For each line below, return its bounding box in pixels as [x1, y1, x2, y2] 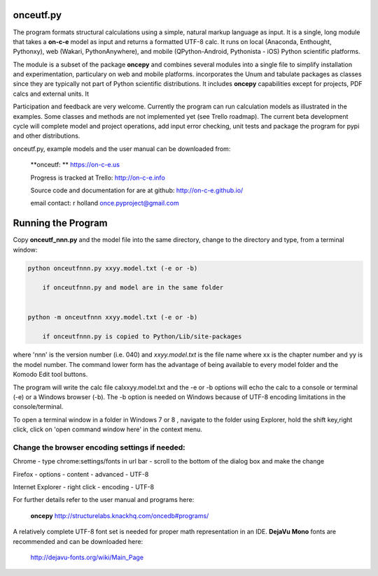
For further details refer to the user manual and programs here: [13, 496, 195, 504]
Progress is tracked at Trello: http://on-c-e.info [30, 173, 166, 182]
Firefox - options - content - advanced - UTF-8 [13, 470, 149, 478]
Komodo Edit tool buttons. [13, 370, 88, 379]
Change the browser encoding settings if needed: [13, 442, 185, 452]
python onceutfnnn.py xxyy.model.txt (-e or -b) [27, 264, 198, 272]
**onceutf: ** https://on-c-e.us [30, 161, 120, 169]
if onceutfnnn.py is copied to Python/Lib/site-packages [42, 333, 242, 340]
